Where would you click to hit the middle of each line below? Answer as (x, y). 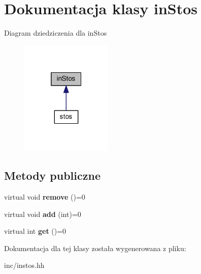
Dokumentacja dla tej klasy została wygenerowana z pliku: (95, 248)
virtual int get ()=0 (35, 231)
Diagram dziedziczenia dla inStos (56, 33)
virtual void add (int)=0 (43, 214)
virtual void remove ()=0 (45, 196)
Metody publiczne (52, 175)
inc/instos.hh (24, 265)
